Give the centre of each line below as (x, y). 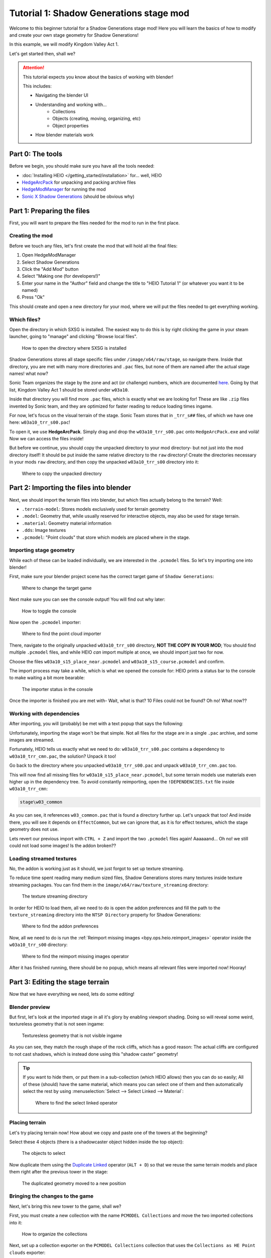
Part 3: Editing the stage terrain (59, 982)
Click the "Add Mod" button (50, 269)
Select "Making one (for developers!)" (61, 276)
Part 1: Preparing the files (50, 211)
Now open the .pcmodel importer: (45, 622)
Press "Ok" (33, 297)
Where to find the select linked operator (77, 1103)
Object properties (71, 125)
